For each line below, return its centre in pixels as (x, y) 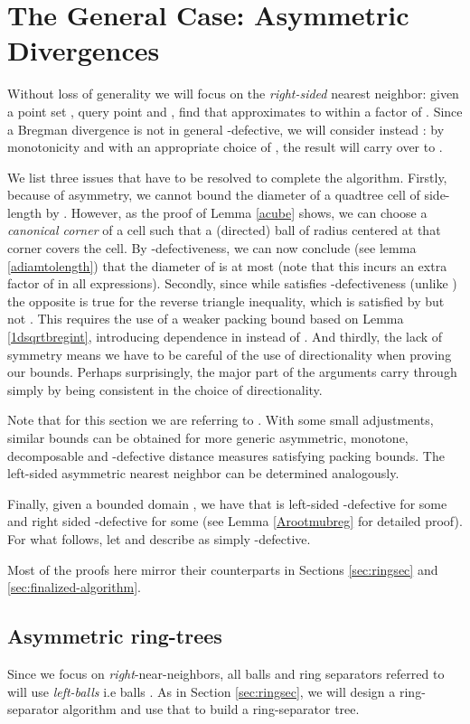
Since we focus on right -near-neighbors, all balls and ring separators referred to (226, 673)
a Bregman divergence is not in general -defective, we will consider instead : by (226, 129)
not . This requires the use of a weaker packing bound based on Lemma (206, 319)
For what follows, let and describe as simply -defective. (159, 538)
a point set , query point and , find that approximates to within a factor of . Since (235, 111)
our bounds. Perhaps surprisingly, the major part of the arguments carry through (232, 372)
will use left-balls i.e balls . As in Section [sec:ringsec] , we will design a (202, 691)
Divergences (84, 50)
